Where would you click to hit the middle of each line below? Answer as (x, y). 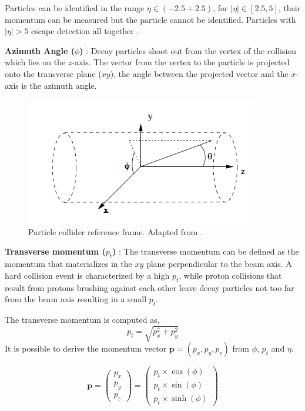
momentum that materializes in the (68, 264)
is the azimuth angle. (59, 85)
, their (289, 8)
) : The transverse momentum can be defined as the (206, 251)
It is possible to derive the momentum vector (86, 348)
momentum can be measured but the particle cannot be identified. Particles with (150, 19)
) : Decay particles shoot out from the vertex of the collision (188, 50)
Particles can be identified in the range (75, 8)
